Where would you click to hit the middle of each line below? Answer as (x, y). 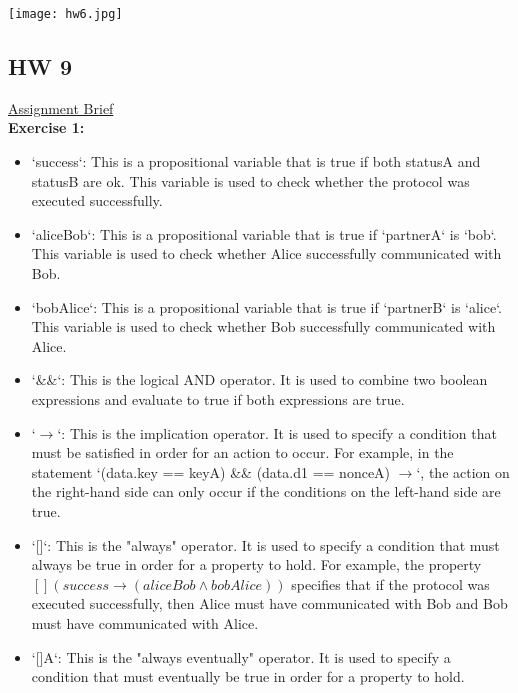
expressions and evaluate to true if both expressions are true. (218, 398)
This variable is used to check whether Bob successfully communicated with (263, 326)
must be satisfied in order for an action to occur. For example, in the (242, 452)
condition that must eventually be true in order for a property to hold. (248, 676)
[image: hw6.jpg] (65, 14)
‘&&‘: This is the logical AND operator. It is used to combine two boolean (259, 379)
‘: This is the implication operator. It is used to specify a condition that (277, 432)
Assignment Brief (61, 107)
